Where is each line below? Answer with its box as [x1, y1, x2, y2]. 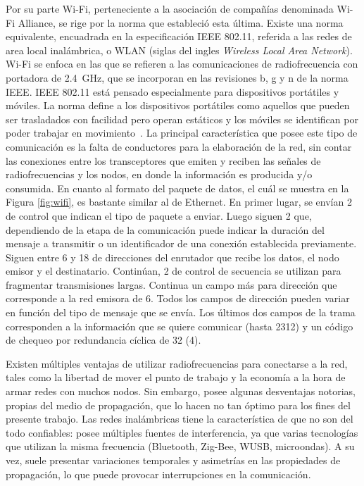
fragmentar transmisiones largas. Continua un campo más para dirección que [6, 277, 337, 292]
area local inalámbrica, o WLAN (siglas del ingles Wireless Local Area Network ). [6, 42, 353, 57]
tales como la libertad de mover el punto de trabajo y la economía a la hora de [6, 370, 346, 385]
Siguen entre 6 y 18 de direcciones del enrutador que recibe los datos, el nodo [6, 249, 339, 264]
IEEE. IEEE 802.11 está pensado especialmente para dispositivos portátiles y [6, 84, 339, 99]
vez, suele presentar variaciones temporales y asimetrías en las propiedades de [6, 453, 341, 467]
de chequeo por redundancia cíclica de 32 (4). [6, 332, 201, 347]
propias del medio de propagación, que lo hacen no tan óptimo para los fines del [6, 397, 351, 412]
